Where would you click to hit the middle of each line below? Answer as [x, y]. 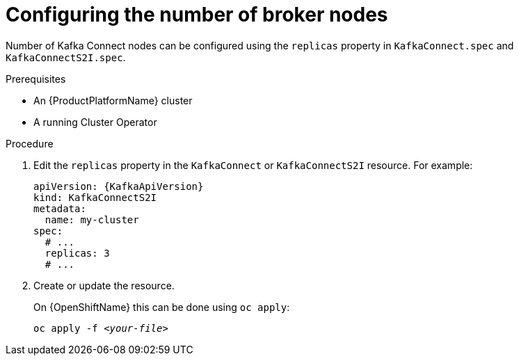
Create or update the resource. [104, 285]
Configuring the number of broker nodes [197, 15]
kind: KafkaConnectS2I [95, 197]
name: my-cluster [92, 219]
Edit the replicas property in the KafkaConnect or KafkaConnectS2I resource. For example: [253, 165]
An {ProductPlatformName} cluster [113, 100]
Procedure [30, 143]
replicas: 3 [77, 253]
